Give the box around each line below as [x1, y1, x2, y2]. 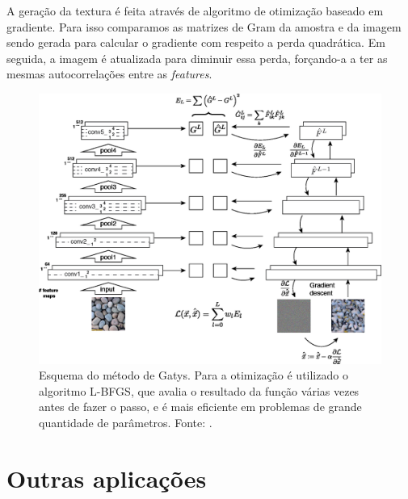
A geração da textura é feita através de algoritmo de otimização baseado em [6, 2, 384, 19]
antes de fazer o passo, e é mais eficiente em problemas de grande [39, 398, 362, 415]
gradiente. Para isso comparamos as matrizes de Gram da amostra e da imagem [6, 18, 402, 35]
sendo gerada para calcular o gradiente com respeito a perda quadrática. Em [6, 34, 385, 51]
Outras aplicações [6, 461, 207, 494]
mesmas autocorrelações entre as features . [6, 65, 212, 82]
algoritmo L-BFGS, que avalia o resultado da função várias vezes [39, 382, 360, 399]
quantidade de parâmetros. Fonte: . [39, 413, 212, 430]
